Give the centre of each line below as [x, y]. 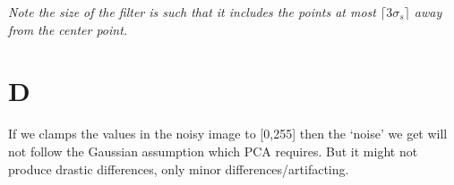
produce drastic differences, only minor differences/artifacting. [179, 168]
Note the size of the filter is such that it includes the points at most [192, 12]
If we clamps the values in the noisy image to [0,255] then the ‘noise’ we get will [228, 134]
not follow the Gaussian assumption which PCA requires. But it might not [213, 151]
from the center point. [68, 29]
